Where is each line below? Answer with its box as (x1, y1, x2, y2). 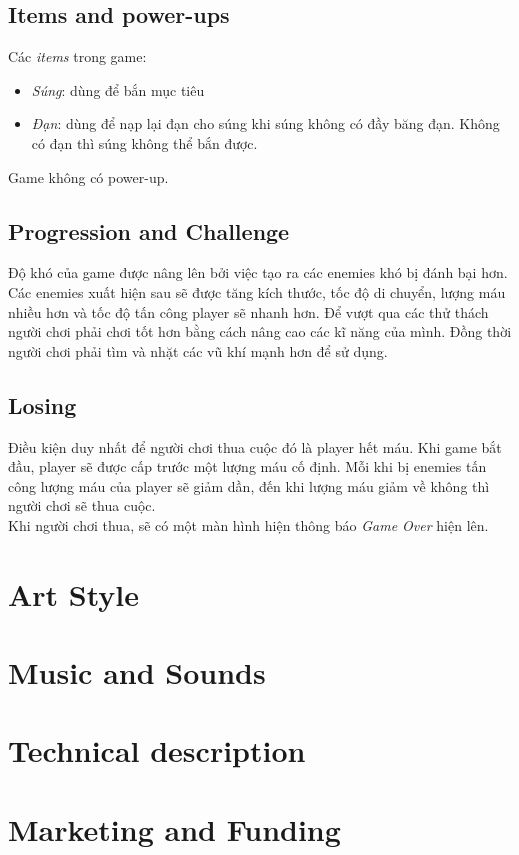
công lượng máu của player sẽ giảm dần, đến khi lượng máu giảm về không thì (8, 475, 490, 496)
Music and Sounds (8, 652, 266, 693)
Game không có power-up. (8, 166, 169, 187)
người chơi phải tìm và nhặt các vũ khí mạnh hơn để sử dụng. (8, 340, 388, 361)
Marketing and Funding (8, 808, 341, 849)
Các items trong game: (8, 46, 147, 67)
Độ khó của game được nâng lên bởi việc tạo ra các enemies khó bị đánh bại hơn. (8, 262, 508, 283)
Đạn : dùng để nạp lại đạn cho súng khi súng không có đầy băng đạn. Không (31, 113, 500, 134)
